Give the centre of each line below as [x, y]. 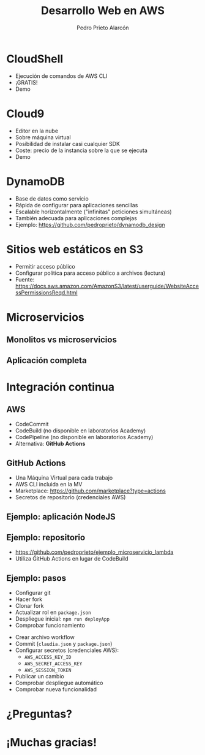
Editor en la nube [37, 131]
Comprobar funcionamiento [50, 626]
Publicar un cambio [39, 676]
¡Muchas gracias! [51, 742]
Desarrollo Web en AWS [103, 11]
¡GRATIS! [26, 82]
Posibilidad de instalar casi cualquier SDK [68, 144]
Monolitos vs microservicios [62, 340]
